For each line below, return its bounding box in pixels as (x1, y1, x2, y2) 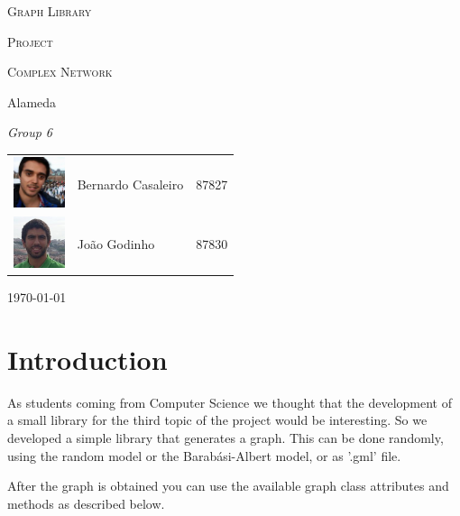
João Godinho (77, 235, 155, 253)
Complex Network (7, 62, 113, 81)
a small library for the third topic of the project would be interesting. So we (7, 410, 428, 429)
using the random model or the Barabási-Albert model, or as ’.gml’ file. (7, 446, 401, 465)
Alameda (7, 92, 57, 111)
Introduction (7, 340, 168, 377)
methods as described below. (7, 493, 165, 512)
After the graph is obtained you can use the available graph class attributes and (7, 476, 449, 495)
